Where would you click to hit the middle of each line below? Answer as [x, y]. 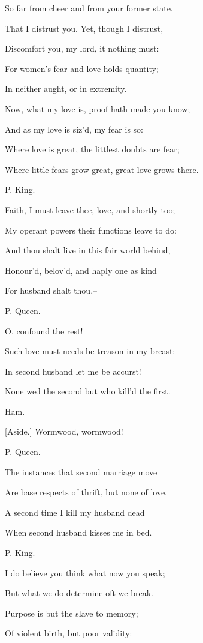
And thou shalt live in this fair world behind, [88, 250]
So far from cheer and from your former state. [89, 8]
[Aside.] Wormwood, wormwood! [64, 431]
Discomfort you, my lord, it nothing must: [82, 48]
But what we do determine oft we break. [79, 593]
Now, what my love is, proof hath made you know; [98, 108]
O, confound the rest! [44, 331]
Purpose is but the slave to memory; [72, 613]
